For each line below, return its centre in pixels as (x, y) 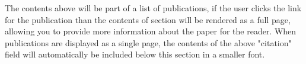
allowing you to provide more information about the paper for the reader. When (151, 31)
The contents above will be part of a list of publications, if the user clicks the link (153, 8)
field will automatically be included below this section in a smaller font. (135, 54)
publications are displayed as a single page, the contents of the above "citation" (148, 42)
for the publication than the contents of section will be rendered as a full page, (148, 19)
